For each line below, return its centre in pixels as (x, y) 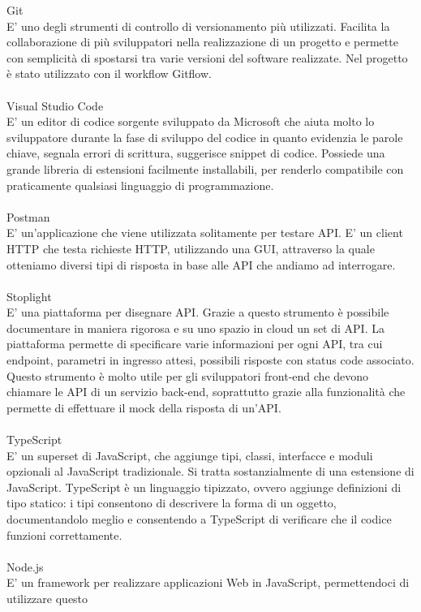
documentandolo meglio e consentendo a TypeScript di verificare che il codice (199, 519)
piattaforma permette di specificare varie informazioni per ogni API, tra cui (195, 344)
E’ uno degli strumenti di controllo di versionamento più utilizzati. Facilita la (198, 26)
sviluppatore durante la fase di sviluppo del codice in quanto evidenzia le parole (205, 137)
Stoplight (29, 296)
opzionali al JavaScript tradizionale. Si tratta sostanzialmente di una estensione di (210, 471)
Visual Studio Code (55, 105)
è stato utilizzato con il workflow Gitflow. (109, 73)
